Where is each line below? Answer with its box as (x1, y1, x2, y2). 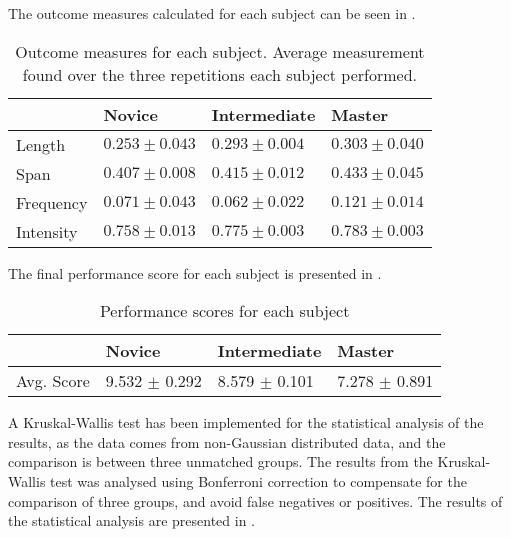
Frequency (16, 190, 88, 214)
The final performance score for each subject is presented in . (8, 262, 382, 283)
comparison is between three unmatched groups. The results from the (8, 451, 433, 472)
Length (16, 132, 66, 156)
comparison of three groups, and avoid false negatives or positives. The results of (8, 490, 503, 511)
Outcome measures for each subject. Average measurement (15, 39, 425, 63)
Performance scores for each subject (99, 299, 350, 323)
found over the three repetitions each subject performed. (22, 62, 417, 86)
